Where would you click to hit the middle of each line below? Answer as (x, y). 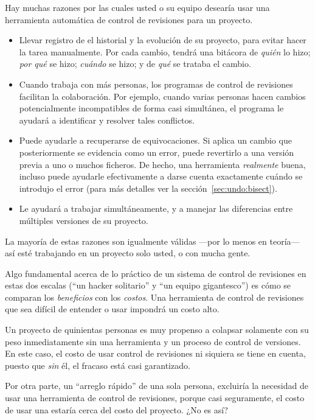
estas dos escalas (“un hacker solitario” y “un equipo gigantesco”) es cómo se (148, 285)
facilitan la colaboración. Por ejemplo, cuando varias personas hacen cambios (162, 96)
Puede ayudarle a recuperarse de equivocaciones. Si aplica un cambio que (155, 140)
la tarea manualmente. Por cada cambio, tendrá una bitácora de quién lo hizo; (165, 51)
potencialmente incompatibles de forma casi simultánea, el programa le (151, 108)
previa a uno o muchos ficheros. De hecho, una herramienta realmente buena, (162, 164)
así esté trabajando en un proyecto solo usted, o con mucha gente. (128, 253)
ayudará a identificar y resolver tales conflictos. (107, 120)
